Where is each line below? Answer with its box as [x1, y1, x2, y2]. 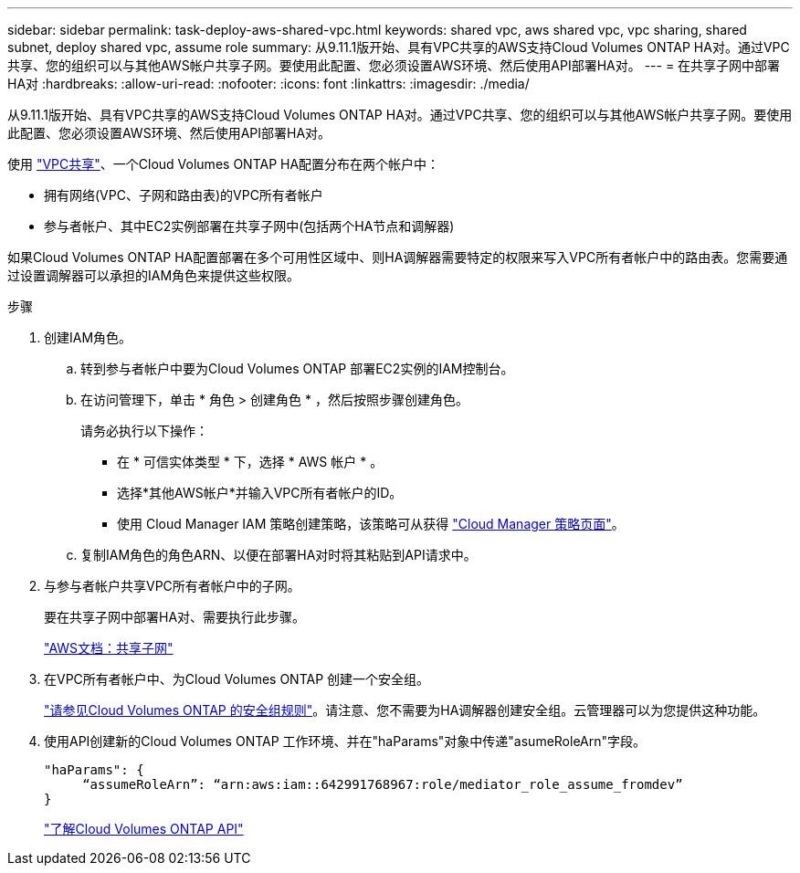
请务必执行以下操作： [80, 423, 208, 438]
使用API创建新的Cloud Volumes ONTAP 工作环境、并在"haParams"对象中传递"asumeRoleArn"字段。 [44, 733, 647, 749]
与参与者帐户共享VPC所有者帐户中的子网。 [44, 578, 300, 594]
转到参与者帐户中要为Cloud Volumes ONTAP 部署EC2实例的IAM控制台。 [80, 361, 514, 376]
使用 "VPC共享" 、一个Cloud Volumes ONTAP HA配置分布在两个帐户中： [7, 156, 440, 172]
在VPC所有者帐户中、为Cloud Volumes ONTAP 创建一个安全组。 [44, 671, 430, 687]
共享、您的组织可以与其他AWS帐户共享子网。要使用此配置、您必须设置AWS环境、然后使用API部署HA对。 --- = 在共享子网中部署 [7, 58, 781, 73]
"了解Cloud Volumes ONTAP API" [44, 821, 244, 836]
